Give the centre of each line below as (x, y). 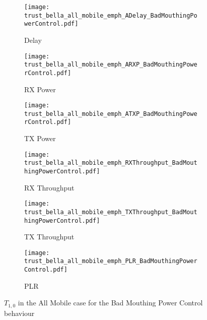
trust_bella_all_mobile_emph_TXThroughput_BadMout (111, 212)
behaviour (19, 313)
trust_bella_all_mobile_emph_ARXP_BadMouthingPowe (111, 65)
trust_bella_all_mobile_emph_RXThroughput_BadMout (111, 163)
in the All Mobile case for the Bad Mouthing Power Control (110, 303)
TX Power (40, 138)
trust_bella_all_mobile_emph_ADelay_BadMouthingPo (111, 15)
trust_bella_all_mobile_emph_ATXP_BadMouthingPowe (111, 114)
